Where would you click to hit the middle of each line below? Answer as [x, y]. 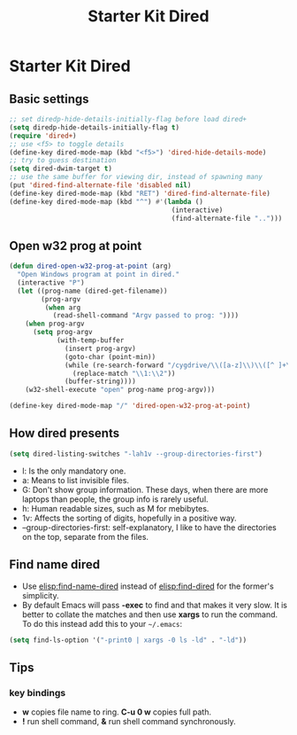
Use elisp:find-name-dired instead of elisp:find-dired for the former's [148, 586]
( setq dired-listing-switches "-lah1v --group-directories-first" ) [136, 454]
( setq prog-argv [62, 332]
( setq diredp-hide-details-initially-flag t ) [94, 127]
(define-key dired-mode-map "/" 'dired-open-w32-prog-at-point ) [130, 406]
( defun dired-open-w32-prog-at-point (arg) [91, 266]
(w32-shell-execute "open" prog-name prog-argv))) [120, 390]
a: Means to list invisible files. [76, 480]
